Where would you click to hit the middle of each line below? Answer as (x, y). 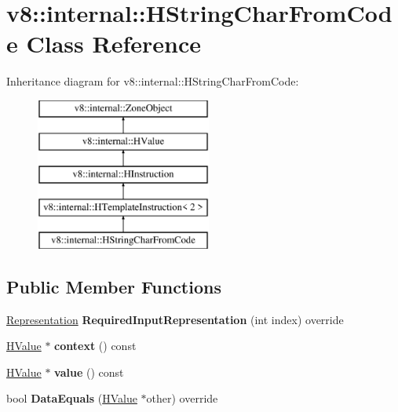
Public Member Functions (114, 286)
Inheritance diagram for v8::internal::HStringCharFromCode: (153, 81)
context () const (95, 346)
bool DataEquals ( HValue (72, 398)
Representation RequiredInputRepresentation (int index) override (175, 319)
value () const (89, 372)
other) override (182, 398)
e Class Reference (104, 44)
